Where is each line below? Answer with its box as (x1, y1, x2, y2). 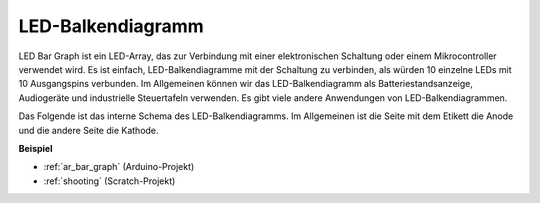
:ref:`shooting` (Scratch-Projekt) (43, 175, 176, 187)
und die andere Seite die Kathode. (18, 124, 159, 136)
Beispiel (18, 142, 53, 154)
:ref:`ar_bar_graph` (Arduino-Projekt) (43, 161, 195, 173)
